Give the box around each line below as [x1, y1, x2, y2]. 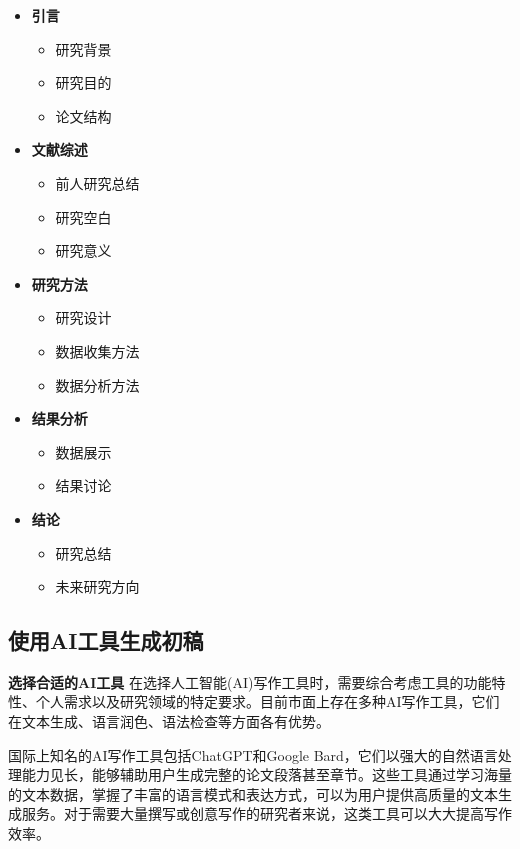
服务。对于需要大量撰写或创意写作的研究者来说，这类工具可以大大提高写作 [21, 803, 512, 824]
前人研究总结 [55, 172, 140, 193]
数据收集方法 [55, 340, 140, 361]
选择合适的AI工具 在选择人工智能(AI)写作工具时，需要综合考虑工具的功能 [8, 671, 492, 692]
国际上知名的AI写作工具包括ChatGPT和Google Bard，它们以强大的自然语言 [8, 744, 498, 765]
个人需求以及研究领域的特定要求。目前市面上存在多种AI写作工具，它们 [35, 691, 500, 712]
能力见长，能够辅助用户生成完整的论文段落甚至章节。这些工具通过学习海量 [21, 764, 512, 785]
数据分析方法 [55, 374, 140, 395]
